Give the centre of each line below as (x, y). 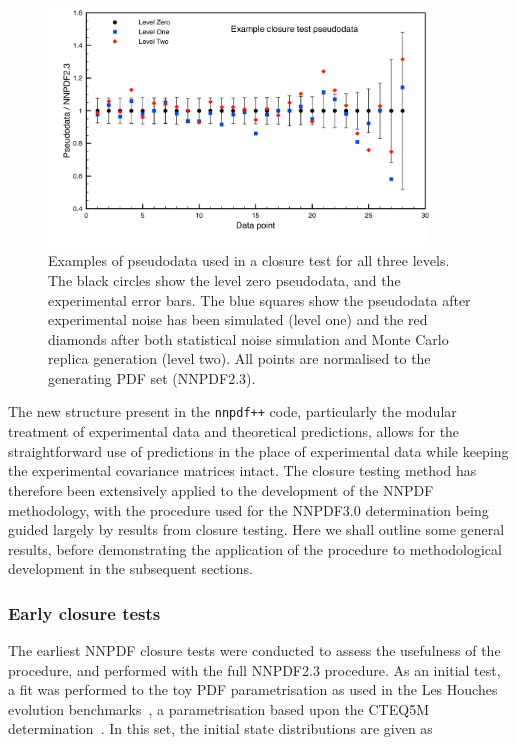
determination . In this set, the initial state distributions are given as (220, 728)
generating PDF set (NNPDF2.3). (152, 377)
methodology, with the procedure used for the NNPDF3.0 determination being (248, 509)
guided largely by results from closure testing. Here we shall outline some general (256, 529)
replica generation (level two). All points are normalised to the (239, 358)
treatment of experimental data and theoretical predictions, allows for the (234, 431)
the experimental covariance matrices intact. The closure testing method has (242, 470)
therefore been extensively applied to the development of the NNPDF (221, 489)
